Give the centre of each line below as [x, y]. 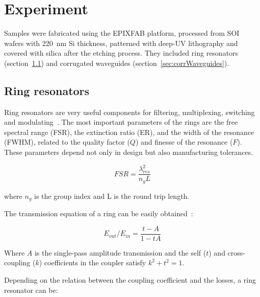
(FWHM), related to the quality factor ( [67, 142]
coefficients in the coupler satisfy [95, 262]
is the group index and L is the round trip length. [112, 196]
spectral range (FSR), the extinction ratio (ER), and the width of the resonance [129, 132]
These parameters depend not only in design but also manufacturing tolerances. [129, 152]
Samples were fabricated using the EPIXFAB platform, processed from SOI [122, 33]
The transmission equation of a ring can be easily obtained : [99, 213]
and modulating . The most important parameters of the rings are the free [121, 122]
